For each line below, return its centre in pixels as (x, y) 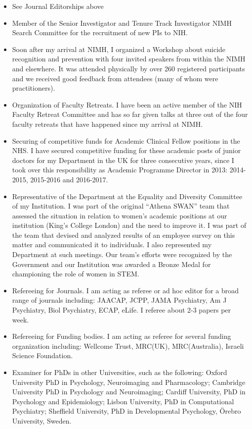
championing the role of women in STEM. (76, 274)
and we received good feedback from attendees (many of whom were (115, 78)
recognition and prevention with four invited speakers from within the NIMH (129, 59)
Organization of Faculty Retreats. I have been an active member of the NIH (127, 104)
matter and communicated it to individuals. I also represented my (112, 244)
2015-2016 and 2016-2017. (69, 179)
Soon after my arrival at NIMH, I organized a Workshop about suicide (119, 49)
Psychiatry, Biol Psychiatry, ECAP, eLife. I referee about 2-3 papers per (122, 310)
